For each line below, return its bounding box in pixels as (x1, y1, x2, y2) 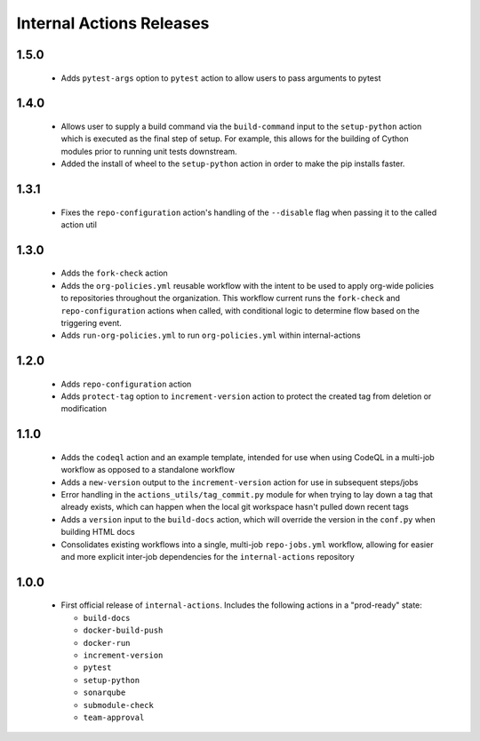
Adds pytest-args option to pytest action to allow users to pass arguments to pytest (60, 72, 381, 84)
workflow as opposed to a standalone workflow (60, 465, 236, 475)
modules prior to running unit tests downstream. (60, 146, 237, 156)
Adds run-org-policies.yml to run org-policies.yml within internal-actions (60, 330, 361, 341)
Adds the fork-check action (60, 267, 168, 279)
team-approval (83, 712, 145, 722)
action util (60, 219, 98, 230)
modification (60, 403, 107, 414)
